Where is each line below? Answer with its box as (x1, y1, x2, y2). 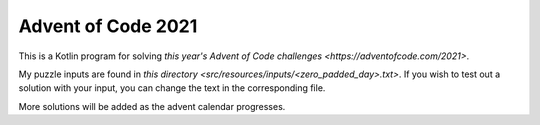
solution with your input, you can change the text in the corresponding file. (18, 82, 326, 94)
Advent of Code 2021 (18, 15, 198, 37)
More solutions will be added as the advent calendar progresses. (18, 100, 286, 112)
